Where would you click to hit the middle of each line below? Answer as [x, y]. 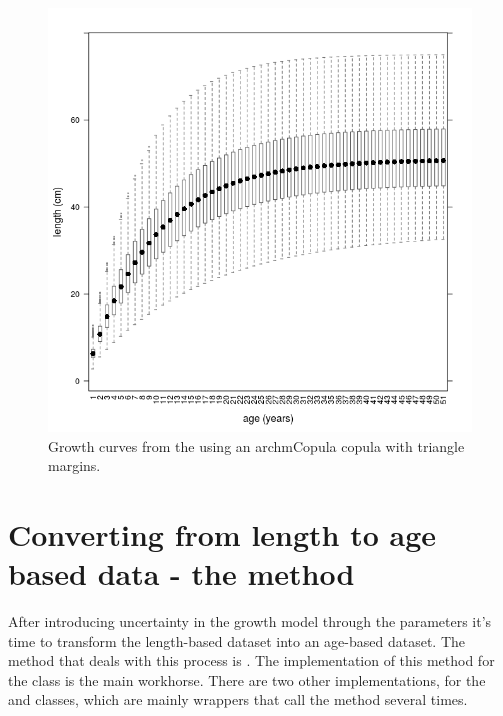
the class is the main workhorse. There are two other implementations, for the [247, 679]
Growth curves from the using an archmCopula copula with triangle [256, 445]
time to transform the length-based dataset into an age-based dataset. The [236, 640]
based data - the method [181, 573]
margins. [74, 465]
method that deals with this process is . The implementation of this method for [251, 660]
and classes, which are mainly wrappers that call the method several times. [238, 699]
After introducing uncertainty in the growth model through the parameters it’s [250, 621]
